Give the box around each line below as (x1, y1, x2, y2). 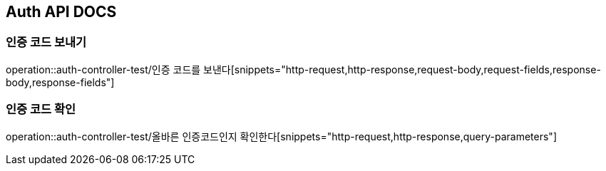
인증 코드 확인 (6, 102, 76, 117)
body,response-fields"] (6, 76, 115, 88)
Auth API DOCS (6, 3, 117, 21)
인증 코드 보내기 (6, 35, 87, 50)
